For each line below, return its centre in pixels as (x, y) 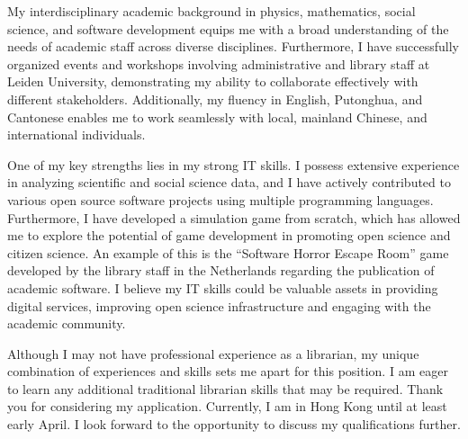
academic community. (67, 323)
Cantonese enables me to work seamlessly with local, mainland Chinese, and (217, 116)
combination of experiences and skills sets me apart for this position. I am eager (228, 371)
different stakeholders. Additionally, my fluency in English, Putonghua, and (215, 99)
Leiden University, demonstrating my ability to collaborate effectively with (213, 81)
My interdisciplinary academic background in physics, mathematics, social (211, 11)
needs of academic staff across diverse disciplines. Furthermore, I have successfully (233, 46)
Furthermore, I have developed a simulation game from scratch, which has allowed (234, 217)
